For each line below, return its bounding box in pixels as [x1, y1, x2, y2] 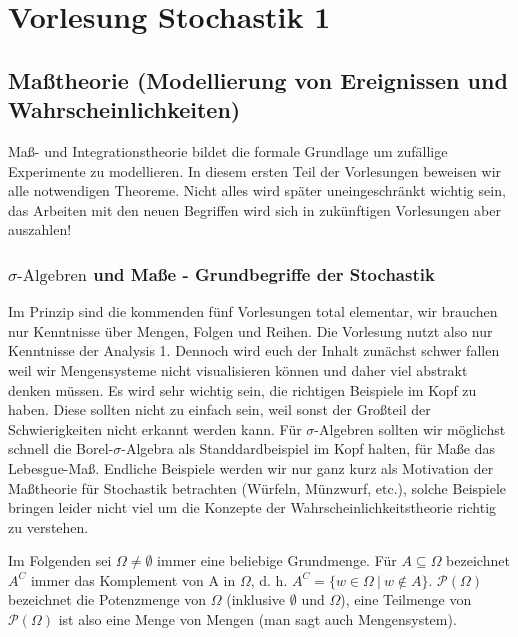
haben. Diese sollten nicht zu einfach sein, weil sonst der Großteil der [8, 399, 431, 420]
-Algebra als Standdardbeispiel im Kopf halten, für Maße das [121, 438, 496, 459]
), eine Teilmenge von [340, 589, 472, 610]
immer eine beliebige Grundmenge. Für [157, 550, 397, 571]
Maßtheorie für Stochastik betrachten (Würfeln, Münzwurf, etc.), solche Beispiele [8, 477, 507, 498]
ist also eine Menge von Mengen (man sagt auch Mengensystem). [58, 609, 457, 630]
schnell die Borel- [8, 438, 114, 459]
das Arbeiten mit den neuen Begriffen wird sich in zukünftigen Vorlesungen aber [8, 199, 501, 220]
